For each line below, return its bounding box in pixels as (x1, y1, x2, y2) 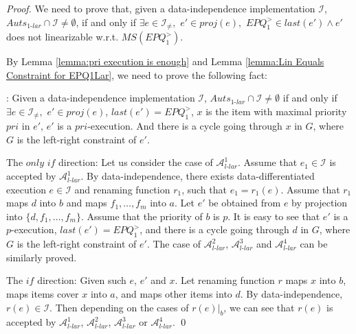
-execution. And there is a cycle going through (87, 119, 282, 133)
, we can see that (223, 300, 295, 314)
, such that (181, 182, 227, 196)
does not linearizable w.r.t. (6, 29, 119, 44)
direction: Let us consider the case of (58, 155, 213, 169)
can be (300, 237, 328, 251)
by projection (291, 195, 348, 210)
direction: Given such (37, 273, 126, 287)
